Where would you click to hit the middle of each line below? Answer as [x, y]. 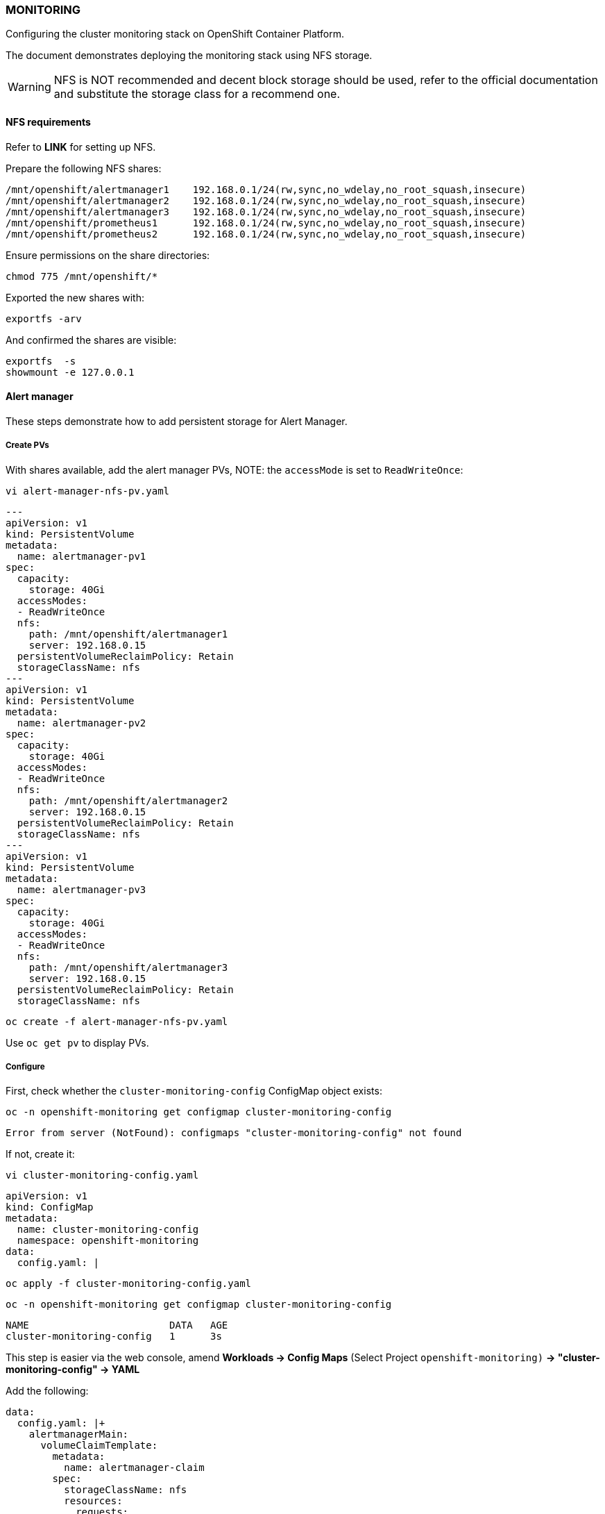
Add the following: [47, 1391]
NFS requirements [48, 122]
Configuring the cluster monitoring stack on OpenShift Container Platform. [175, 34]
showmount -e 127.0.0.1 [70, 372]
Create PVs [27, 446]
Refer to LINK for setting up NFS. [81, 147]
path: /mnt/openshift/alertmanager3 [128, 967]
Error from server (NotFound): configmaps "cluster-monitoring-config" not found [234, 1133]
